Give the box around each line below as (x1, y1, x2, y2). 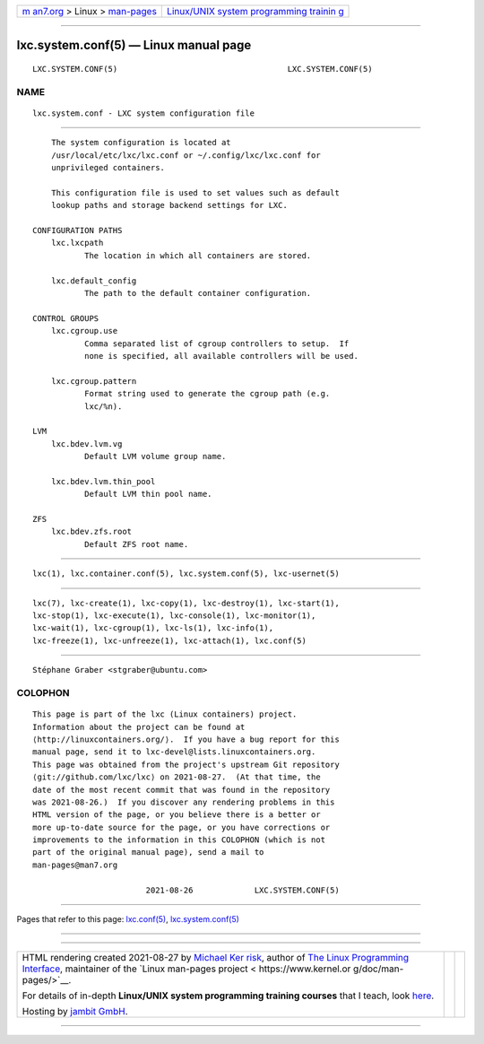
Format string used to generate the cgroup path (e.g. (83, 388, 331, 399)
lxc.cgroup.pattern (50, 376, 137, 386)
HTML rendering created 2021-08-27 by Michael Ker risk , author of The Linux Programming (22, 952, 410, 964)
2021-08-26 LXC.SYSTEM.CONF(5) (145, 884, 340, 895)
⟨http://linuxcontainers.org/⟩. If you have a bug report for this (32, 734, 340, 744)
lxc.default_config (50, 275, 137, 286)
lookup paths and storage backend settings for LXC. (50, 200, 289, 211)
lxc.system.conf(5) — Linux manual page (16, 38, 252, 53)
